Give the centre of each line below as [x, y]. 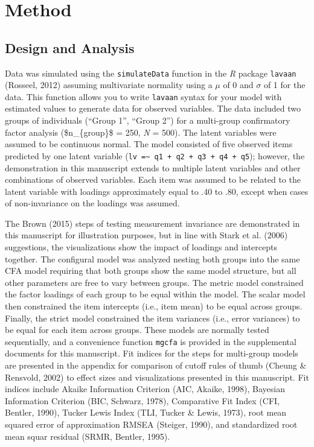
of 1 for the [284, 85]
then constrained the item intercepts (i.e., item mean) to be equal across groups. [154, 306]
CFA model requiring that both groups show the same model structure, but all [151, 271]
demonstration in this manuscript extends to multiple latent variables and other [153, 167]
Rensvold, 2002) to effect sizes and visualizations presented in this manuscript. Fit [157, 377]
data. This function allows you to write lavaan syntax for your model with [143, 96]
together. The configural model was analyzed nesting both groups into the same [152, 258]
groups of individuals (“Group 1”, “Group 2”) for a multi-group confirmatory [148, 120]
